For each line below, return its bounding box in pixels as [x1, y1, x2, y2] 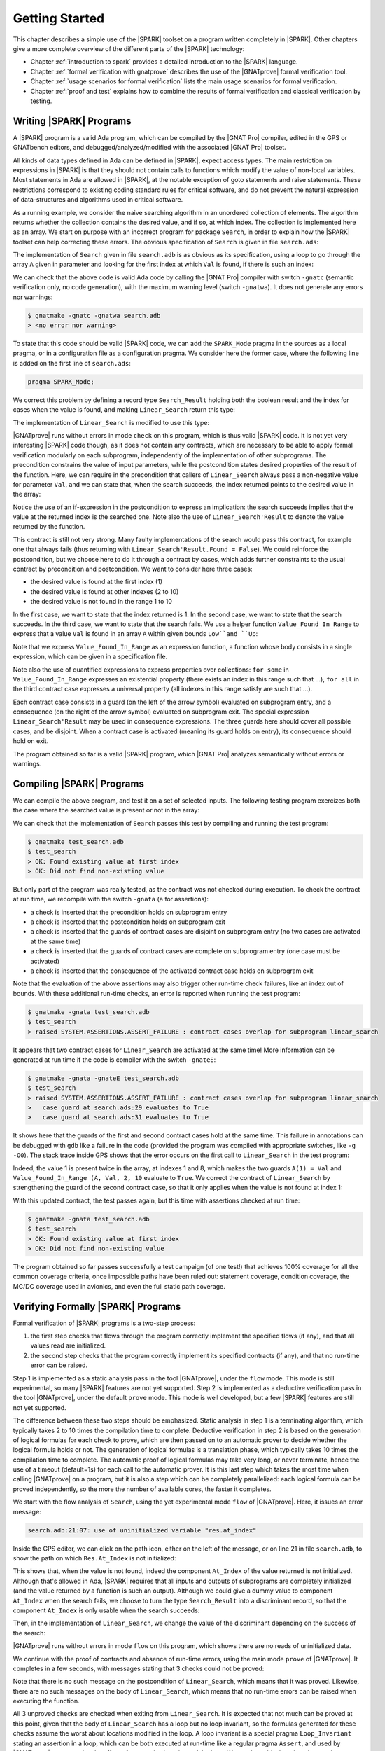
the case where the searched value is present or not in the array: [13, 806, 199, 815]
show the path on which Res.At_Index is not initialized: [13, 1554, 176, 1563]
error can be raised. [30, 1361, 87, 1369]
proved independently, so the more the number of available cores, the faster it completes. [13, 1485, 272, 1493]
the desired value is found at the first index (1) [30, 578, 163, 586]
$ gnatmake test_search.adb [27, 838, 124, 845]
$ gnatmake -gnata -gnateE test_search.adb [27, 1074, 180, 1082]
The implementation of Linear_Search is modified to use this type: [13, 418, 210, 427]
